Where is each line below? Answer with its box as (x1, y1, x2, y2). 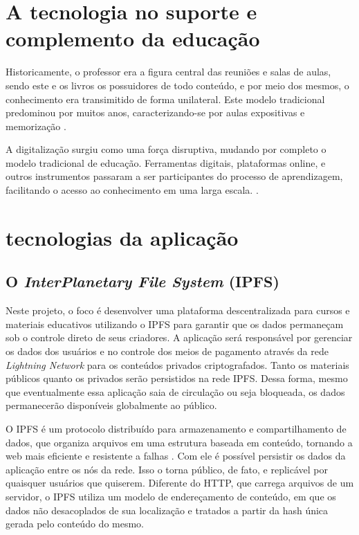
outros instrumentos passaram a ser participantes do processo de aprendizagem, (6, 169, 343, 183)
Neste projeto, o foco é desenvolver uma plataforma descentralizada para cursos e (6, 303, 350, 318)
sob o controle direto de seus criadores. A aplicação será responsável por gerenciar (6, 330, 353, 345)
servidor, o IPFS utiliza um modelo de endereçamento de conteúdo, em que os (6, 489, 336, 503)
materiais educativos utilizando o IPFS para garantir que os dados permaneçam (6, 316, 344, 331)
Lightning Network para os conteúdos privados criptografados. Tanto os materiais (6, 357, 349, 372)
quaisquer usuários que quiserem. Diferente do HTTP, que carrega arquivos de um (6, 475, 354, 490)
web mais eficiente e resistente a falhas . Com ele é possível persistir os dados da (6, 448, 346, 463)
